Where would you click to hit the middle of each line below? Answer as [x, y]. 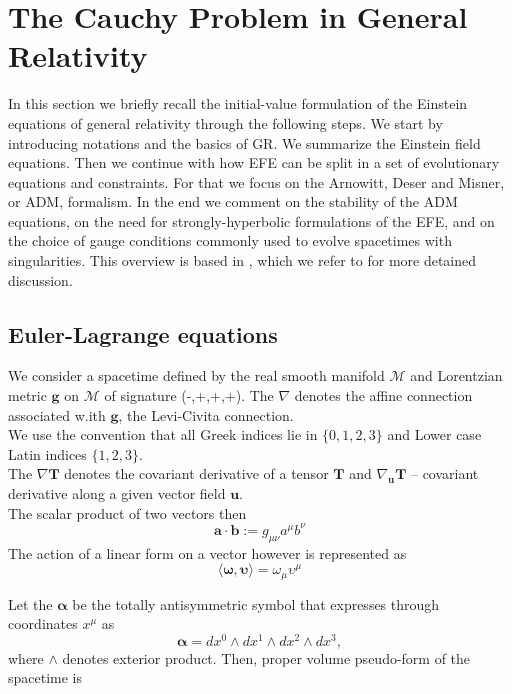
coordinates [43, 623]
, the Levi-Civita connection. [206, 414]
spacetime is [45, 677]
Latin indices [47, 453]
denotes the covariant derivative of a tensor [196, 473]
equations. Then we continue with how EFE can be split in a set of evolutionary [254, 162]
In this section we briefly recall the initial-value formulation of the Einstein [238, 103]
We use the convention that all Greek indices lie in [163, 434]
